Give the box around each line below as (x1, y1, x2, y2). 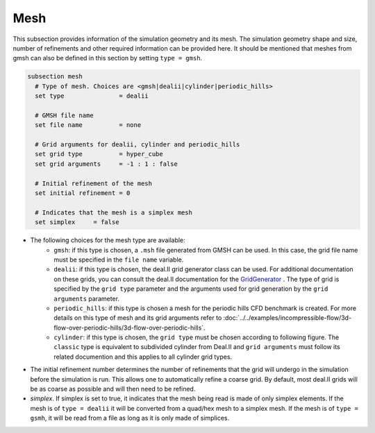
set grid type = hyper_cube (35, 150, 163, 158)
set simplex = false (35, 219, 119, 226)
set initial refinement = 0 (35, 189, 131, 197)
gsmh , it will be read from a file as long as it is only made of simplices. (30, 414, 230, 423)
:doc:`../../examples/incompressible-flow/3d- (223, 314, 352, 322)
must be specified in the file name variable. (53, 255, 184, 264)
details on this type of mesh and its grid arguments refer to (53, 314, 222, 322)
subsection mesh (27, 73, 83, 80)
